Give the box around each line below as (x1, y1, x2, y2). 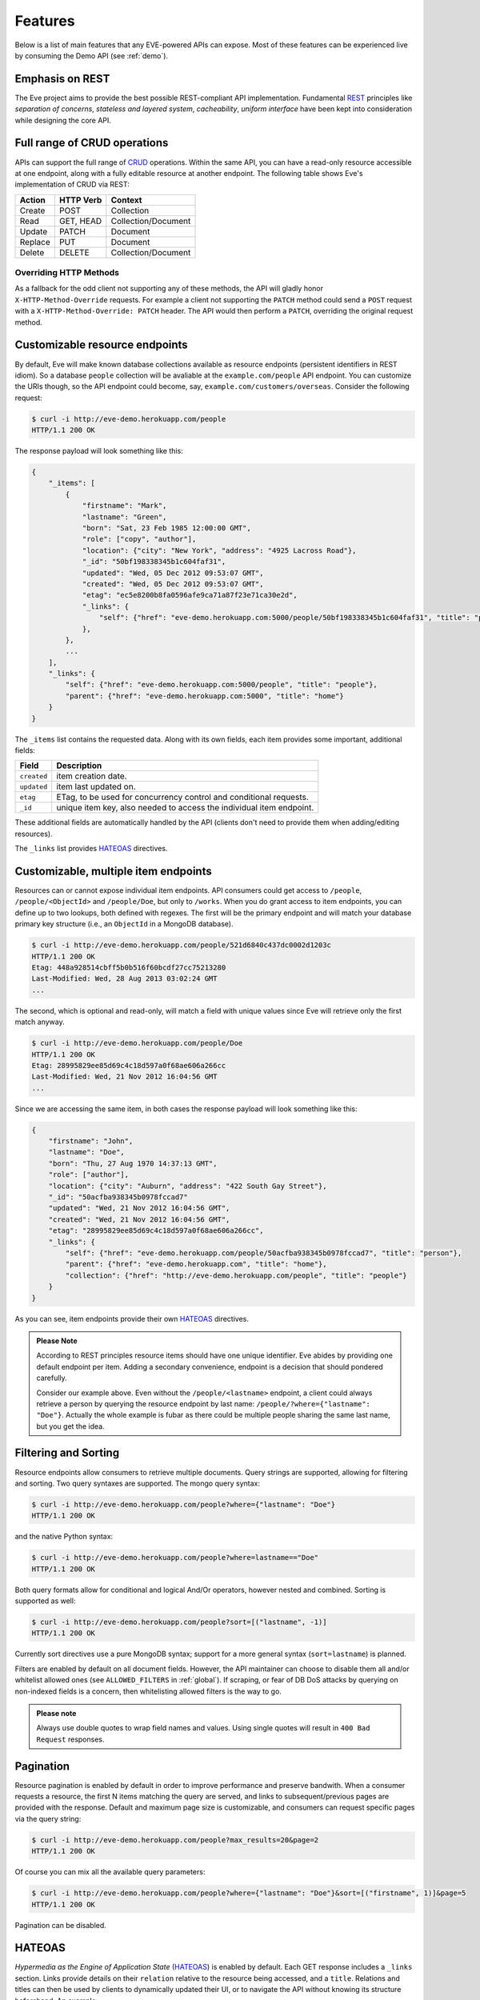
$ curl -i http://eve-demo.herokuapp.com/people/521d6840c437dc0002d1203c (31, 941, 332, 950)
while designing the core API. (14, 115, 112, 125)
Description (56, 760, 102, 771)
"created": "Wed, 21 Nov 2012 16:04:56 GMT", (48, 1214, 230, 1224)
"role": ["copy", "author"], (82, 534, 197, 544)
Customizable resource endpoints (14, 338, 188, 352)
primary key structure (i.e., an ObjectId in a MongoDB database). (14, 919, 234, 929)
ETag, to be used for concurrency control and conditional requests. (56, 792, 310, 803)
